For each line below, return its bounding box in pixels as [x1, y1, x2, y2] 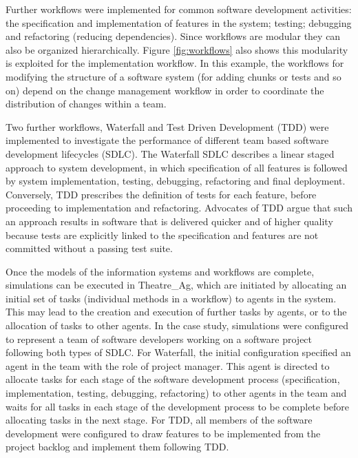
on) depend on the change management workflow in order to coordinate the [6, 83, 324, 97]
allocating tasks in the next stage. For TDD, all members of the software [6, 413, 313, 427]
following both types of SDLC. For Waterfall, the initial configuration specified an [6, 345, 351, 360]
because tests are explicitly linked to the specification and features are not [6, 227, 319, 242]
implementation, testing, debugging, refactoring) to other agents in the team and [6, 386, 347, 400]
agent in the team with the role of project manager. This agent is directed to [6, 358, 330, 373]
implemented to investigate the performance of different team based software [6, 133, 329, 147]
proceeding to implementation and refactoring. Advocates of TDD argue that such [6, 200, 352, 215]
